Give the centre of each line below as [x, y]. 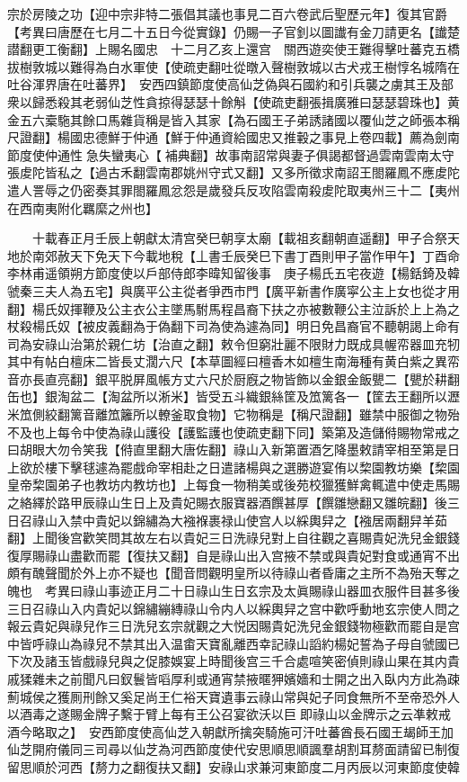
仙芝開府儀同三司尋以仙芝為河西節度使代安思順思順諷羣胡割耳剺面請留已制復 [233, 749]
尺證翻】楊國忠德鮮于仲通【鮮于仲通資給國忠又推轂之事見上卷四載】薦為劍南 [233, 137]
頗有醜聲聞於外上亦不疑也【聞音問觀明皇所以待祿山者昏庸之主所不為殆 [215, 573]
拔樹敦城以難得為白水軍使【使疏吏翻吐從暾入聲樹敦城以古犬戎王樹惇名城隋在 [233, 66]
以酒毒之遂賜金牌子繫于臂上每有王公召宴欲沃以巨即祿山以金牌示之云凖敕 [223, 714]
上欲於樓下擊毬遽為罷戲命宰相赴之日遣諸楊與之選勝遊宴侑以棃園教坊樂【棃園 [233, 467]
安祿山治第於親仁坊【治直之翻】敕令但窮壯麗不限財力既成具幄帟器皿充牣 [246, 343]
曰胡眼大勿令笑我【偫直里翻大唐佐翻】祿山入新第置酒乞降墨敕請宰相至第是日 [233, 449]
